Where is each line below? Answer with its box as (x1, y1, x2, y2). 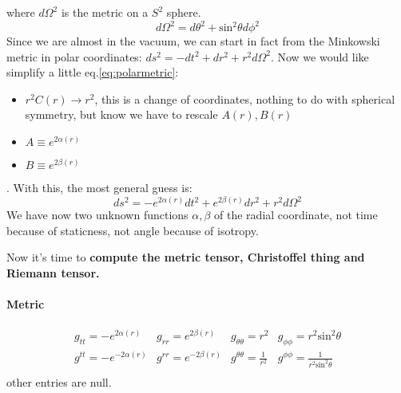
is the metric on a (61, 4, 149, 20)
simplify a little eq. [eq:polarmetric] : (6, 64, 179, 81)
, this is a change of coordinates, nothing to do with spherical (94, 90, 395, 107)
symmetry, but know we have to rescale (25, 106, 218, 123)
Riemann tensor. (6, 264, 100, 281)
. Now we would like (270, 48, 369, 65)
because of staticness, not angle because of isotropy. (6, 222, 259, 238)
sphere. (166, 4, 201, 20)
